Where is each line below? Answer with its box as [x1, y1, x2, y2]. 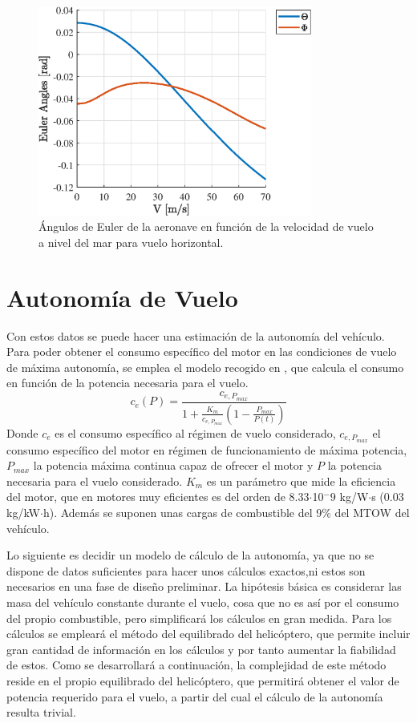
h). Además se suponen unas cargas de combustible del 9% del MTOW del [43, 504, 410, 520]
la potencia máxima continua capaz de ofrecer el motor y [33, 457, 314, 474]
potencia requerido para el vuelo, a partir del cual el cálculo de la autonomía [6, 688, 383, 705]
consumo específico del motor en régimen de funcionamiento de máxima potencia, [6, 441, 407, 458]
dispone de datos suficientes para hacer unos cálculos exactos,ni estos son [6, 562, 366, 579]
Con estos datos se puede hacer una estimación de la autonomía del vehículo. [6, 327, 385, 344]
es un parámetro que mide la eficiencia [206, 472, 396, 489]
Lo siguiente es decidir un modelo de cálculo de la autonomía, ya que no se [6, 547, 374, 563]
